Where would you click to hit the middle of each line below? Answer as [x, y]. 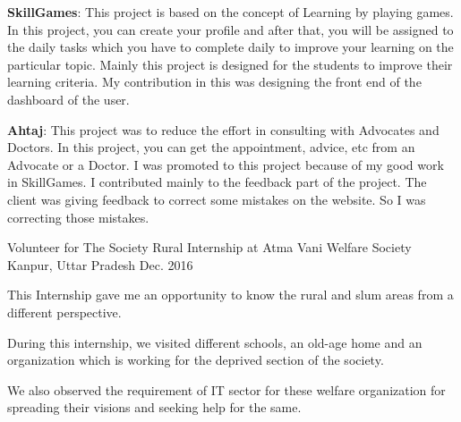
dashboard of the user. [68, 99]
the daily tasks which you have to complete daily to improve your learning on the [230, 47]
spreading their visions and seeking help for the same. [154, 407]
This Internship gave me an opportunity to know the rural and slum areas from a [230, 295]
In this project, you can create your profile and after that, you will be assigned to [230, 29]
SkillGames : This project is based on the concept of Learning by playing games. [230, 12]
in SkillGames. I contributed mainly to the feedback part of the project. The [217, 182]
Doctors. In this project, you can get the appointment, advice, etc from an [211, 147]
